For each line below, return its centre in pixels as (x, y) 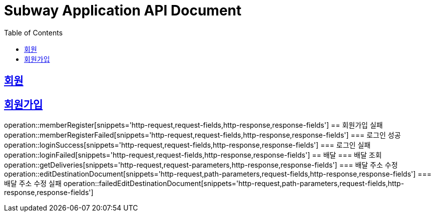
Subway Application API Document (123, 10)
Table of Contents (34, 32)
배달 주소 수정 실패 (33, 184)
